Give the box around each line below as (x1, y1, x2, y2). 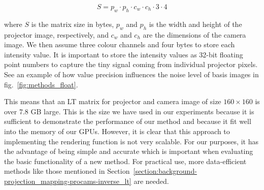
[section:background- (133, 166, 197, 176)
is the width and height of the (149, 18, 242, 29)
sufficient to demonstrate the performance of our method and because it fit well (4, 116, 251, 126)
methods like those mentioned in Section (4, 166, 130, 176)
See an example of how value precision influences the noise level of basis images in (4, 69, 259, 79)
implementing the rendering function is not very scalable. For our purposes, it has (4, 136, 258, 146)
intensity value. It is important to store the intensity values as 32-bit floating (4, 49, 243, 59)
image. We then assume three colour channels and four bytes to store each (4, 39, 235, 50)
